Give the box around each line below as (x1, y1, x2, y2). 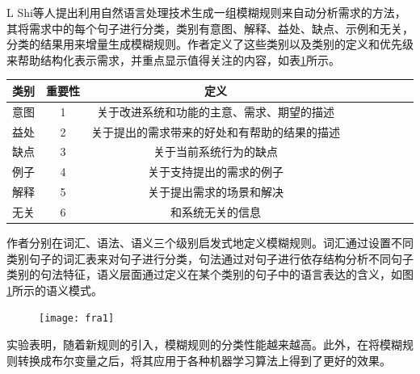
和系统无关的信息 (170, 203, 261, 220)
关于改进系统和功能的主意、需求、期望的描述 (97, 103, 334, 120)
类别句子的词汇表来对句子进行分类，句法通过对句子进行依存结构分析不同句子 (6, 250, 414, 267)
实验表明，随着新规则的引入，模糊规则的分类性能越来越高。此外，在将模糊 (6, 336, 402, 353)
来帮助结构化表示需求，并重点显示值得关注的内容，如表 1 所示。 (6, 51, 340, 68)
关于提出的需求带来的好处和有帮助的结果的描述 (91, 123, 340, 140)
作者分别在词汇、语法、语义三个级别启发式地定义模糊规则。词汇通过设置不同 (6, 234, 414, 251)
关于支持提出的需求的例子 (148, 163, 283, 180)
